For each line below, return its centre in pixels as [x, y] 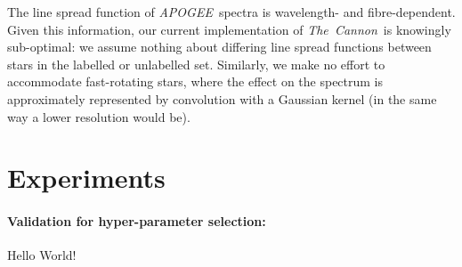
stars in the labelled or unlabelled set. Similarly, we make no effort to [196, 64]
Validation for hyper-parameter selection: [137, 221]
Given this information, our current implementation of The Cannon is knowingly [229, 29]
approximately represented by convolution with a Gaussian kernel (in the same [222, 98]
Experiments [86, 178]
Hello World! [42, 255]
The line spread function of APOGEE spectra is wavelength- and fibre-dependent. [231, 12]
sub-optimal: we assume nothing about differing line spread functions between [219, 47]
